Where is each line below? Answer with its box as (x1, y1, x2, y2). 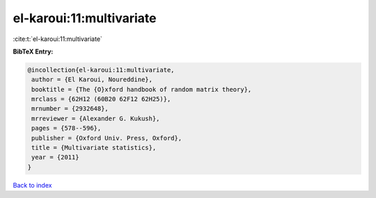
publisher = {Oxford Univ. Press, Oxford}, (31, 134, 182, 142)
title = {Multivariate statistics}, (31, 144, 157, 152)
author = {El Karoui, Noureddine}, (31, 76, 153, 83)
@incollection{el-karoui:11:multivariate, (27, 66, 175, 74)
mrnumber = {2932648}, (31, 105, 109, 113)
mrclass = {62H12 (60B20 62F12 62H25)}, (31, 95, 171, 104)
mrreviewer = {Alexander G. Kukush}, (31, 115, 160, 122)
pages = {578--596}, (31, 124, 102, 132)
